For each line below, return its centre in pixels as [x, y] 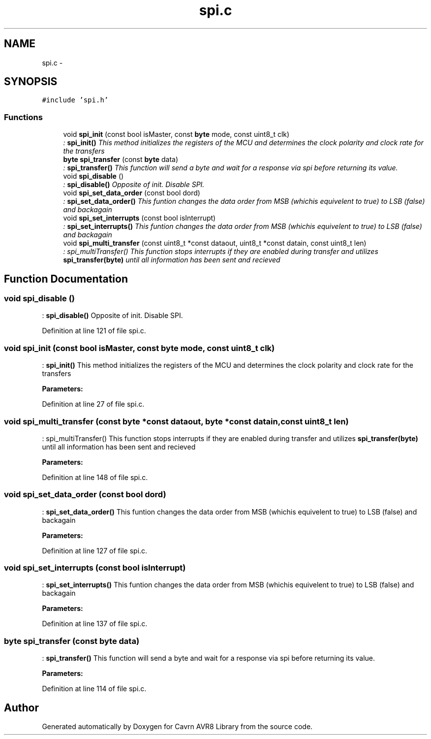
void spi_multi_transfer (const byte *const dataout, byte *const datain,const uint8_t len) [176, 421]
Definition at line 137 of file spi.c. [95, 624]
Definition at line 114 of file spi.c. [94, 689]
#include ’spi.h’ [75, 100]
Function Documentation [66, 279]
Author [21, 707]
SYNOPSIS [31, 82]
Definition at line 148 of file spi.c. [95, 477]
